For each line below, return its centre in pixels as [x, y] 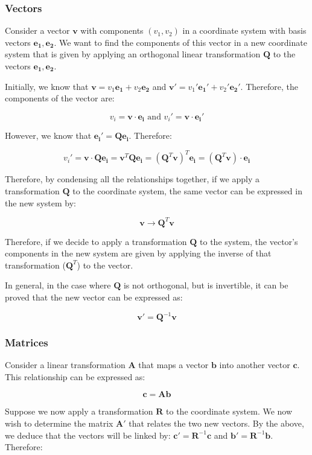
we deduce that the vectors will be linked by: [88, 435]
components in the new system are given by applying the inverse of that [138, 253]
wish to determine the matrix [59, 423]
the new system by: [40, 202]
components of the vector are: [60, 98]
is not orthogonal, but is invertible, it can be [206, 285]
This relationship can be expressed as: [75, 376]
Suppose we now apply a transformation [79, 411]
